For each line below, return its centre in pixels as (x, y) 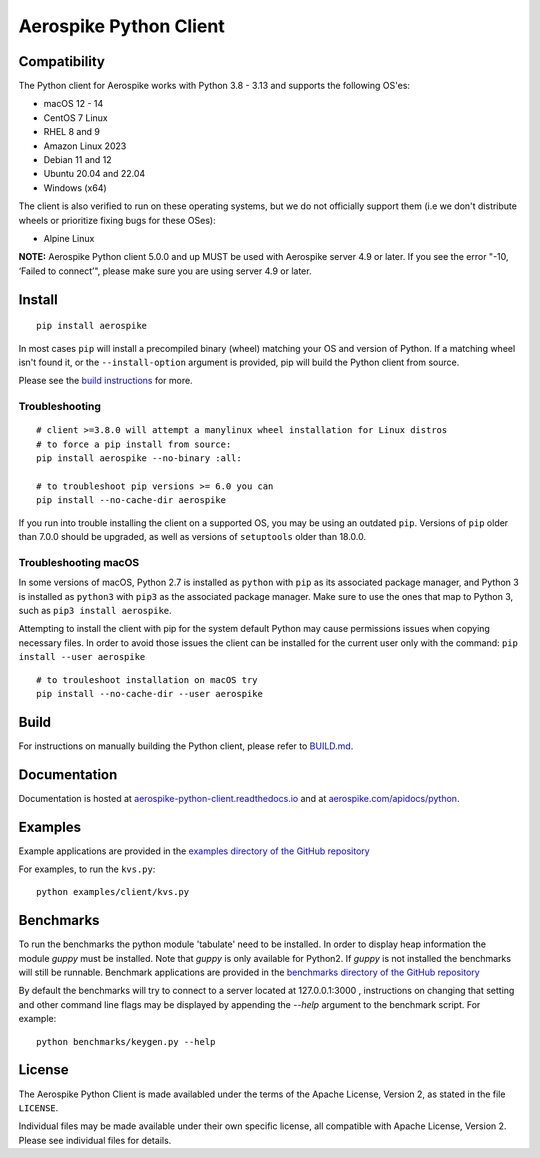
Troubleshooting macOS (79, 562)
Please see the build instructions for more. (106, 381)
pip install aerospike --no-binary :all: (139, 458)
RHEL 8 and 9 (71, 132)
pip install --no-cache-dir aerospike (131, 500)
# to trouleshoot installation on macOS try (147, 679)
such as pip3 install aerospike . (95, 610)
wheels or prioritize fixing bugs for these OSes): (117, 220)
